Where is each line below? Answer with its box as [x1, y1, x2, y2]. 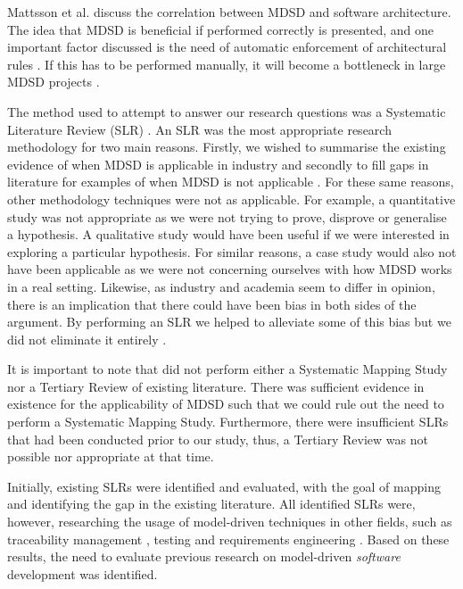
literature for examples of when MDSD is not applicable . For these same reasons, [7, 172, 454, 191]
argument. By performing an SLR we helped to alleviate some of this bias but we [7, 312, 451, 331]
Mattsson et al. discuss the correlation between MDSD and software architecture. [7, 3, 451, 21]
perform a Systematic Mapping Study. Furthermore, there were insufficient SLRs [7, 412, 449, 431]
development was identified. [7, 564, 158, 583]
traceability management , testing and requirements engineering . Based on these [7, 529, 450, 548]
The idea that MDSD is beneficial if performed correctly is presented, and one [7, 20, 434, 38]
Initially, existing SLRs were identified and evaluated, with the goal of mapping [7, 477, 441, 495]
